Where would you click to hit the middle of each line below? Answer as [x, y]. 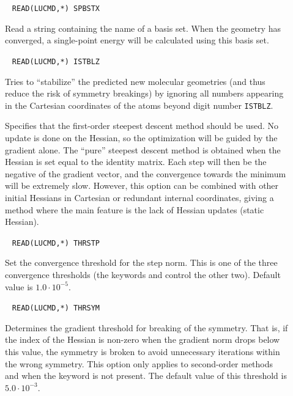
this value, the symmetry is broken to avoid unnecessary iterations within [143, 351]
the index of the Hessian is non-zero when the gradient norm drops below [143, 339]
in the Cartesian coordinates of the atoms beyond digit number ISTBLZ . [139, 105]
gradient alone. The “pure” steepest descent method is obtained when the [143, 149]
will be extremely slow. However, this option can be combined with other [142, 185]
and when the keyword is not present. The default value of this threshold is [146, 376]
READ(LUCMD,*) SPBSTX [56, 9]
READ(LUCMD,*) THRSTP [56, 243]
